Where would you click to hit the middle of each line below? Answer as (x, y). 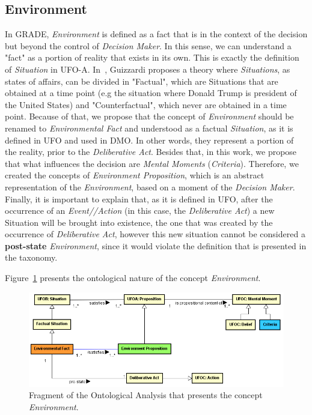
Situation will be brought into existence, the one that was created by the (139, 222)
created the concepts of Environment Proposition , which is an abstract (135, 175)
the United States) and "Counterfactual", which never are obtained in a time (146, 104)
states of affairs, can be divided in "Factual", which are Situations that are (142, 81)
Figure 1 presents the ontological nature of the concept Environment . (133, 278)
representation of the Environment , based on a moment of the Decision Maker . (150, 186)
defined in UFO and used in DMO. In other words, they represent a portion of (149, 140)
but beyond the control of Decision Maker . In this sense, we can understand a (148, 45)
